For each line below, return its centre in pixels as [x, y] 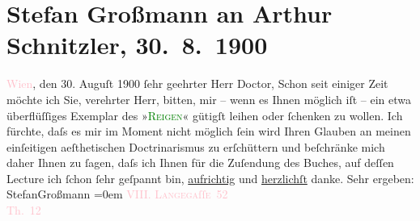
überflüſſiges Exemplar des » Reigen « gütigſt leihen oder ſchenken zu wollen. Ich [205, 115]
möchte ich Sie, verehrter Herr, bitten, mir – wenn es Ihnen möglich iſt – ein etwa [209, 99]
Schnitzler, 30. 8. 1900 [137, 45]
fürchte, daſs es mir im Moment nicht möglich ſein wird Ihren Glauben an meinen [209, 131]
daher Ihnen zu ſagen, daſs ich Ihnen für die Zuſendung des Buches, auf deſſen [200, 163]
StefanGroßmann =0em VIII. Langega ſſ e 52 [117, 194]
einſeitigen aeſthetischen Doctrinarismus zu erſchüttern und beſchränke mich [196, 146]
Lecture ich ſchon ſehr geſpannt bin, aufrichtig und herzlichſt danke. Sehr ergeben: [210, 178]
